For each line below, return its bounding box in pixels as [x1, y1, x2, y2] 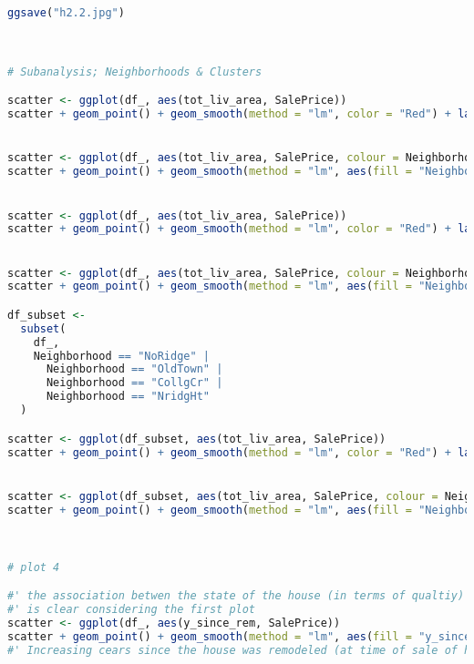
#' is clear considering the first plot [7, 603, 256, 617]
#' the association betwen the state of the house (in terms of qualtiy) [7, 589, 465, 603]
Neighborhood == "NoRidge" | [33, 349, 210, 363]
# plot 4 [7, 560, 60, 574]
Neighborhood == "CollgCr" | [46, 376, 223, 390]
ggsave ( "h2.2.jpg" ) [7, 6, 125, 19]
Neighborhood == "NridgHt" [46, 390, 210, 404]
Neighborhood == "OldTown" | [46, 363, 223, 376]
